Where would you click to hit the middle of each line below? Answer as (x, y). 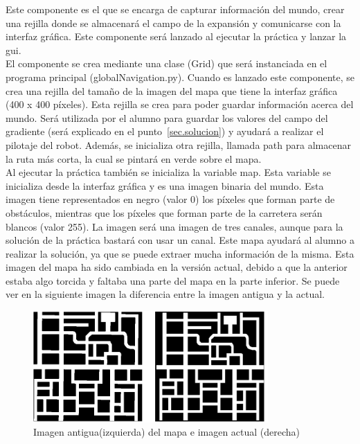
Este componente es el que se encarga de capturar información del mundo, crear (175, 9)
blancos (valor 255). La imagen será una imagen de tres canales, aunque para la (174, 226)
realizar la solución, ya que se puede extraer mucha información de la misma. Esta (180, 253)
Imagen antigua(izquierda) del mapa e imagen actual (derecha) (167, 432)
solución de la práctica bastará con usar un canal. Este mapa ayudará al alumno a (180, 240)
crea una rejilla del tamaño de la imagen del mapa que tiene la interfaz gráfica (172, 90)
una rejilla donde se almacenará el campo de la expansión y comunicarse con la (173, 23)
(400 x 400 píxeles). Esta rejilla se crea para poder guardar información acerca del (180, 104)
